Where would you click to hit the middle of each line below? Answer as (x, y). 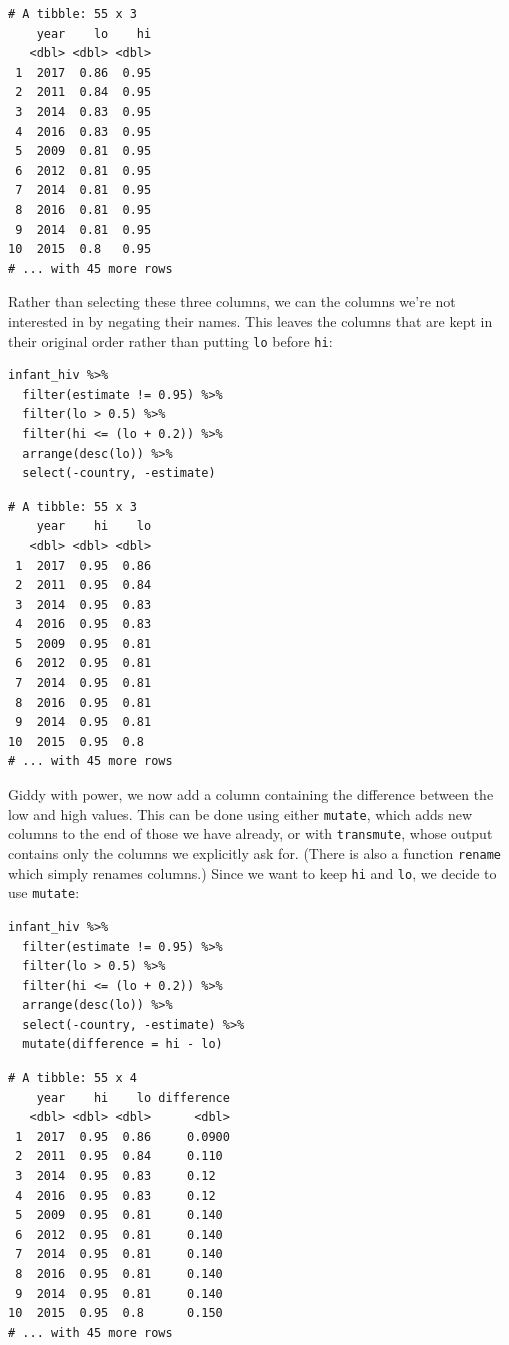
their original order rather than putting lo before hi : (170, 340)
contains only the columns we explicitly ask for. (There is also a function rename (254, 852)
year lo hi (94, 33)
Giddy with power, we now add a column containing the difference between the (251, 794)
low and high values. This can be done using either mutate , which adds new (240, 813)
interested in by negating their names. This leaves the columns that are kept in (250, 320)
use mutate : (44, 892)
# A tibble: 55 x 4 (72, 1078)
